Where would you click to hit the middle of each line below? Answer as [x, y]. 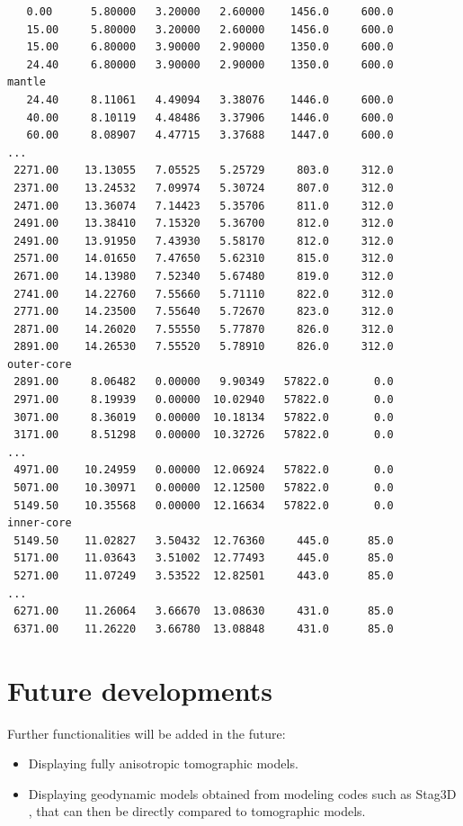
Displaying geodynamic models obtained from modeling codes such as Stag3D [242, 793]
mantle [27, 82]
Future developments [140, 690]
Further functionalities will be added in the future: [147, 733]
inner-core [40, 523]
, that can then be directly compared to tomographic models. [197, 811]
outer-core [40, 364]
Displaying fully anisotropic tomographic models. [163, 763]
